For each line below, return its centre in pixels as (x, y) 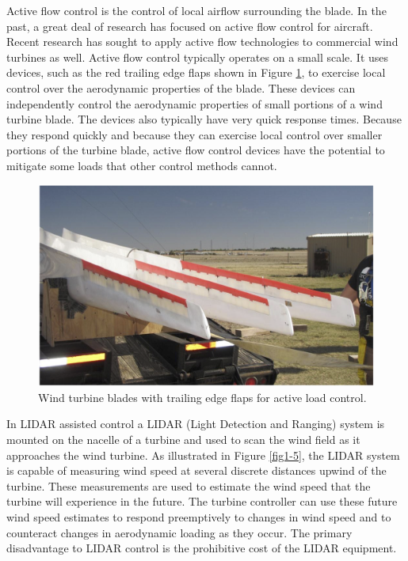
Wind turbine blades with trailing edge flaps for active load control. (202, 397)
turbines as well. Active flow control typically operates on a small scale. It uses (198, 57)
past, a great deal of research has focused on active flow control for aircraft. (190, 26)
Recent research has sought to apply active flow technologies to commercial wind (202, 42)
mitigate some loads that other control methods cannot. (142, 165)
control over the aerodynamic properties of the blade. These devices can (181, 87)
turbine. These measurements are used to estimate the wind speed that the (189, 485)
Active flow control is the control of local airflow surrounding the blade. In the (196, 10)
